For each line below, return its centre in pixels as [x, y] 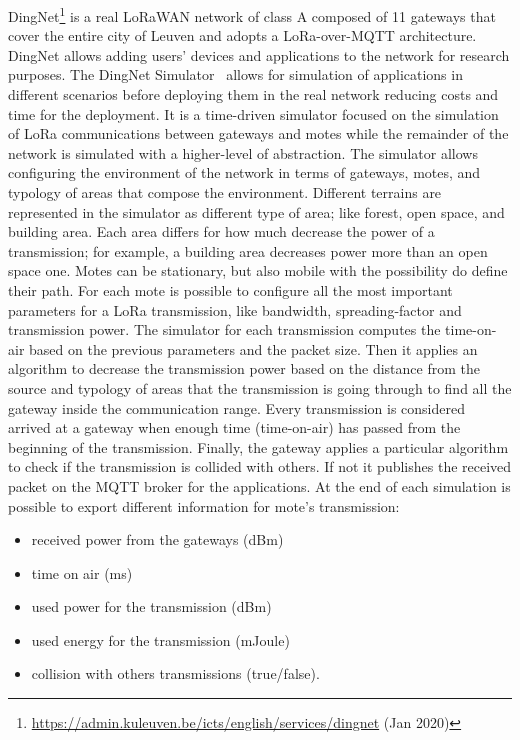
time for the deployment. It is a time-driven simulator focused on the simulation [253, 113]
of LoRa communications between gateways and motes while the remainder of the [258, 133]
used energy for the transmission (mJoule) [160, 639]
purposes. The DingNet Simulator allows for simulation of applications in [235, 74]
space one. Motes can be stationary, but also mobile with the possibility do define [258, 270]
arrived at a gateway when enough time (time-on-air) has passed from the [234, 427]
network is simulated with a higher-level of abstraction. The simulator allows [243, 152]
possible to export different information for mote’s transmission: [204, 505]
